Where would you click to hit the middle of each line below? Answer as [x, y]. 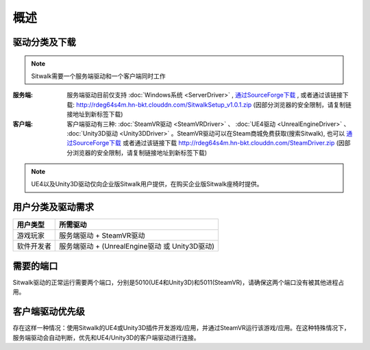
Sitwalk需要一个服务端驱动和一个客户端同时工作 [98, 76]
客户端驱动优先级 [49, 312]
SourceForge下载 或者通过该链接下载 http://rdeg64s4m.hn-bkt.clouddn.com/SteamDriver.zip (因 [209, 143]
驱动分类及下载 [44, 42]
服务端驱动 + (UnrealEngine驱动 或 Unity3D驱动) [137, 247]
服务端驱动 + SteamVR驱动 [102, 236]
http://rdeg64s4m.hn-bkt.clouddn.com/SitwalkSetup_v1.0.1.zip [164, 104]
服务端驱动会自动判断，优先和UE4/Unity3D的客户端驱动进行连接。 [106, 337]
